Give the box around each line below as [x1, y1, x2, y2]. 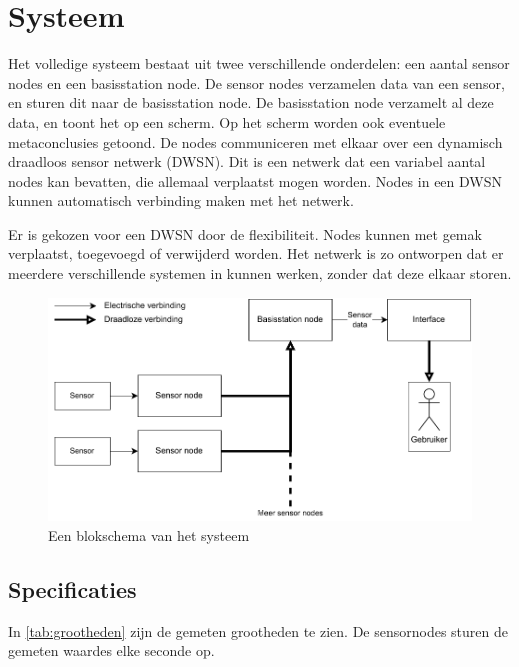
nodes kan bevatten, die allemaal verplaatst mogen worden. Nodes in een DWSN [8, 170, 502, 191]
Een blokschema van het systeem [48, 525, 250, 546]
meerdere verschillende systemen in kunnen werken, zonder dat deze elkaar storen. [8, 263, 512, 284]
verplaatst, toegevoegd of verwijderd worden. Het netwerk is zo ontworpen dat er [8, 243, 504, 264]
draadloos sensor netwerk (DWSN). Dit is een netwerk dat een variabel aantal [8, 151, 486, 172]
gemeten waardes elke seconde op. [8, 640, 215, 661]
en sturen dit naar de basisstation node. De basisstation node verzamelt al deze [8, 92, 494, 113]
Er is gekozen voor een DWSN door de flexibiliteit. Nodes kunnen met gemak [8, 223, 482, 244]
